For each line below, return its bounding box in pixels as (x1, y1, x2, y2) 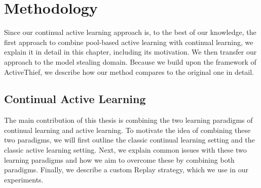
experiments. (4, 174, 44, 184)
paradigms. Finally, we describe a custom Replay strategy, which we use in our (4, 164, 248, 175)
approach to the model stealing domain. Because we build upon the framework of (4, 56, 256, 67)
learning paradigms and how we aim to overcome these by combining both (4, 154, 235, 165)
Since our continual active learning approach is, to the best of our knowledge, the (4, 27, 256, 37)
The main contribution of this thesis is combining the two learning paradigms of (4, 115, 253, 125)
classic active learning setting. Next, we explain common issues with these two (4, 145, 247, 155)
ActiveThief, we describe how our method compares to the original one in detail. (4, 66, 254, 77)
